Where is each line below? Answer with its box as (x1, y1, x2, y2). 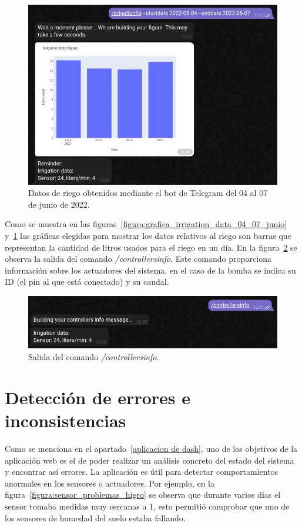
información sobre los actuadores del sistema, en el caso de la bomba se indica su (5, 264, 296, 276)
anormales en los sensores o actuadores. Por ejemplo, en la (5, 477, 214, 489)
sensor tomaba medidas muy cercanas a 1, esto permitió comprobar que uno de (5, 500, 290, 512)
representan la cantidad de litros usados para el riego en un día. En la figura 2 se (5, 241, 297, 253)
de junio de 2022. (28, 198, 90, 210)
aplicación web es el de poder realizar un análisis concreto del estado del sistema (5, 454, 294, 466)
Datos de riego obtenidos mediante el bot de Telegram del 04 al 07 (28, 187, 268, 199)
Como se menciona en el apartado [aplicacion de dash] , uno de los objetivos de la (5, 442, 298, 454)
